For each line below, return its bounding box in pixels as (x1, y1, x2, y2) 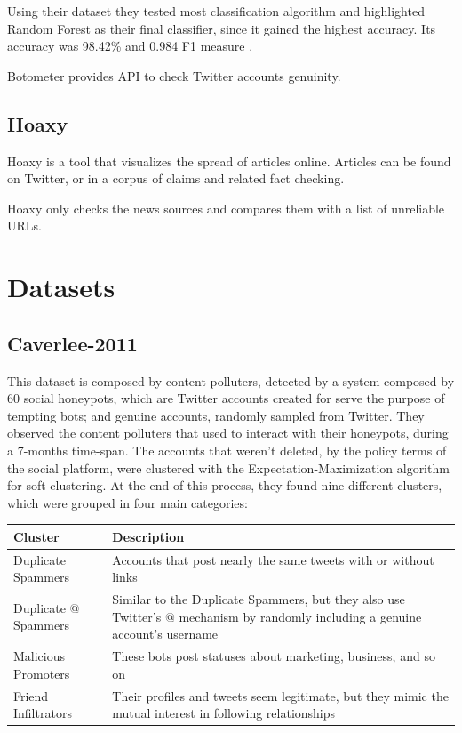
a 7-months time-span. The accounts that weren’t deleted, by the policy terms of (7, 440, 447, 459)
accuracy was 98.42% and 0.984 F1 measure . (7, 36, 253, 55)
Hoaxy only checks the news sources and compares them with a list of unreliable (7, 198, 445, 217)
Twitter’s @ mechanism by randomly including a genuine (112, 607, 422, 625)
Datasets (7, 269, 115, 305)
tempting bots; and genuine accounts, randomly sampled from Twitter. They (7, 406, 425, 424)
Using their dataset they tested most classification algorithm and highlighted (7, 2, 425, 20)
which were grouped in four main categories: (7, 493, 248, 511)
